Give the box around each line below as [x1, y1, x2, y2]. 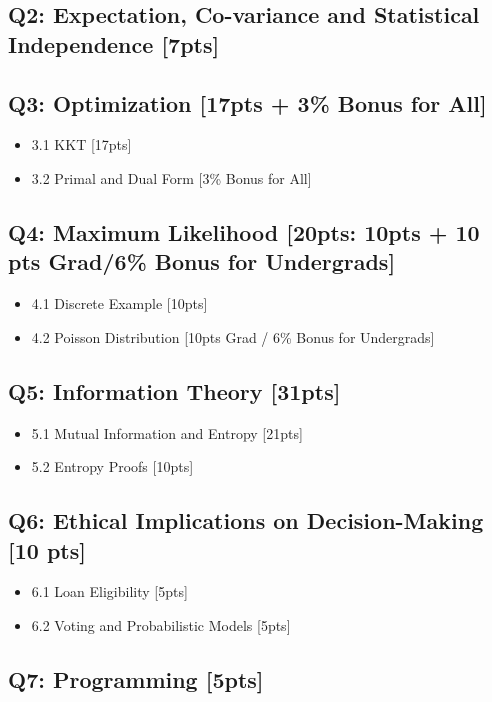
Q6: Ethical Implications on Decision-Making [8, 505, 484, 536]
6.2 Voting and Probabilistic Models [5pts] [31, 614, 291, 635]
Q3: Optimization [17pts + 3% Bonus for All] [8, 87, 487, 118]
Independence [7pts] [8, 28, 220, 59]
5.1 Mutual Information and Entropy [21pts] [31, 422, 303, 443]
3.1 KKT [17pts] [31, 134, 132, 155]
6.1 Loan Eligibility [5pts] [31, 581, 188, 602]
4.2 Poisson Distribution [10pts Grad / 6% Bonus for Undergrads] [31, 326, 435, 347]
